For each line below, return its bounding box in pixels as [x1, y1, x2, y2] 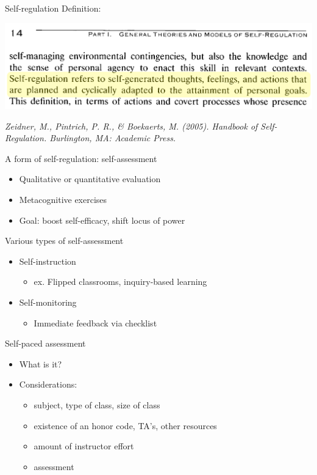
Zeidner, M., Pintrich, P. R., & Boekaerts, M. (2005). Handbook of [5, 119, 258, 132]
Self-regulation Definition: [5, 2, 101, 14]
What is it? [19, 357, 62, 370]
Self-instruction [19, 254, 76, 267]
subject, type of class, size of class [34, 398, 160, 411]
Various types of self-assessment [5, 234, 124, 247]
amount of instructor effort [34, 440, 134, 452]
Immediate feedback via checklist [34, 316, 157, 329]
